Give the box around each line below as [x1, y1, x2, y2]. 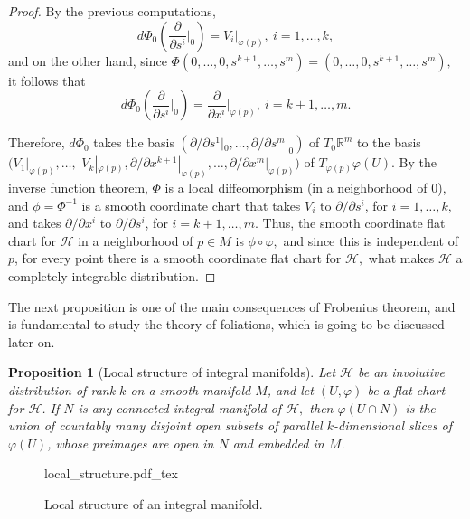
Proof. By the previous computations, [8, 2, 216, 20]
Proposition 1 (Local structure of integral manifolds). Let [8, 363, 336, 382]
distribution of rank [8, 380, 116, 399]
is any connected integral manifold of [78, 398, 282, 417]
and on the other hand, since [8, 51, 167, 70]
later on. [8, 332, 55, 351]
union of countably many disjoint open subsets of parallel [8, 416, 323, 435]
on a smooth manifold [130, 380, 251, 399]
